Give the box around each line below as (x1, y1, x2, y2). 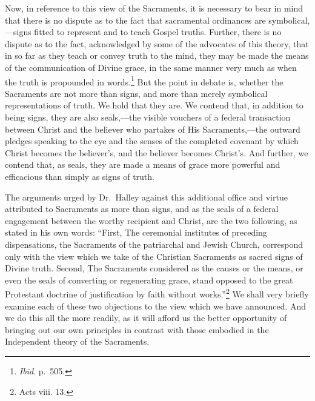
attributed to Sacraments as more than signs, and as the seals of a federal (5, 202, 279, 215)
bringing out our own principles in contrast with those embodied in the (5, 323, 269, 336)
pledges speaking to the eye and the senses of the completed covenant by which (5, 134, 299, 147)
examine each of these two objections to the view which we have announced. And (5, 299, 307, 312)
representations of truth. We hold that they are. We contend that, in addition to (5, 99, 303, 111)
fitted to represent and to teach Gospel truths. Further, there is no (34, 25, 282, 38)
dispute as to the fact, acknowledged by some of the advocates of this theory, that (5, 37, 309, 50)
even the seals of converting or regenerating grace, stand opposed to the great (5, 273, 293, 286)
